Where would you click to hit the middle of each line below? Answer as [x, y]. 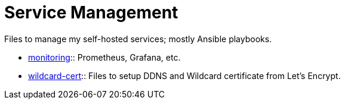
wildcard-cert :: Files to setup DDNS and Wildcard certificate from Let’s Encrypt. [184, 75]
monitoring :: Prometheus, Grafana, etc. [104, 57]
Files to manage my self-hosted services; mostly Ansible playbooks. [138, 39]
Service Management [91, 12]
